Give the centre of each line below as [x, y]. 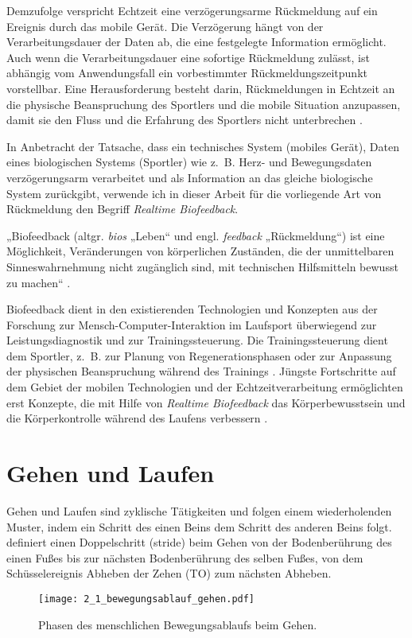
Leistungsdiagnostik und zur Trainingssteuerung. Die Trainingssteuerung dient [197, 340]
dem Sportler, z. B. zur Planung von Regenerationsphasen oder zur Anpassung [199, 355]
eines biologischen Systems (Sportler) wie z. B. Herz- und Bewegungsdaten [189, 162]
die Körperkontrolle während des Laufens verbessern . [137, 418]
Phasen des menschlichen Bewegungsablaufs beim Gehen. [178, 624]
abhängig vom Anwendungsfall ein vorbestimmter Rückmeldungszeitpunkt [187, 73]
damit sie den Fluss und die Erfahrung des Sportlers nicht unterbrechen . [185, 120]
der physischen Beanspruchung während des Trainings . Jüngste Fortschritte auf [201, 371]
